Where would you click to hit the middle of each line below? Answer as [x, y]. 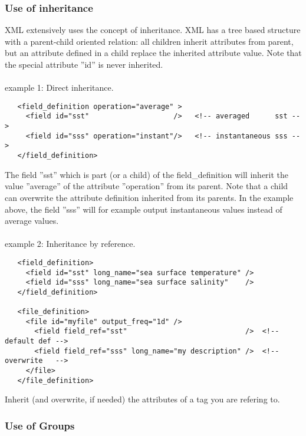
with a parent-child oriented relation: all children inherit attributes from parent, [149, 41]
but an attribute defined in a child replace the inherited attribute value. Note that [153, 53]
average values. [32, 221]
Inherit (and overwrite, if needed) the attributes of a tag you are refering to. [142, 399]
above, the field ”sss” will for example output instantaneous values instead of [144, 209]
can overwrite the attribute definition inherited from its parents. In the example [149, 197]
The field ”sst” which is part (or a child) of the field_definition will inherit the [147, 174]
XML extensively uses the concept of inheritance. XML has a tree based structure [153, 30]
